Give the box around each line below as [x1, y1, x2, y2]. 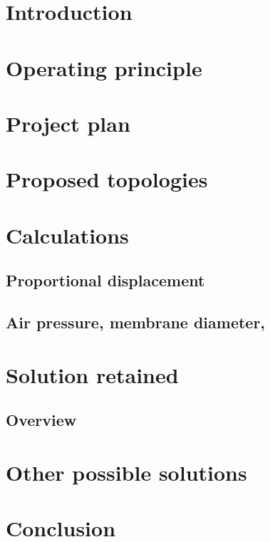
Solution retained [6, 360, 179, 389]
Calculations [6, 220, 129, 249]
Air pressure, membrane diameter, [6, 311, 266, 333]
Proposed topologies [6, 165, 208, 194]
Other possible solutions [6, 457, 247, 486]
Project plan [6, 108, 130, 137]
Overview [6, 409, 77, 431]
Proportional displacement [6, 269, 205, 291]
